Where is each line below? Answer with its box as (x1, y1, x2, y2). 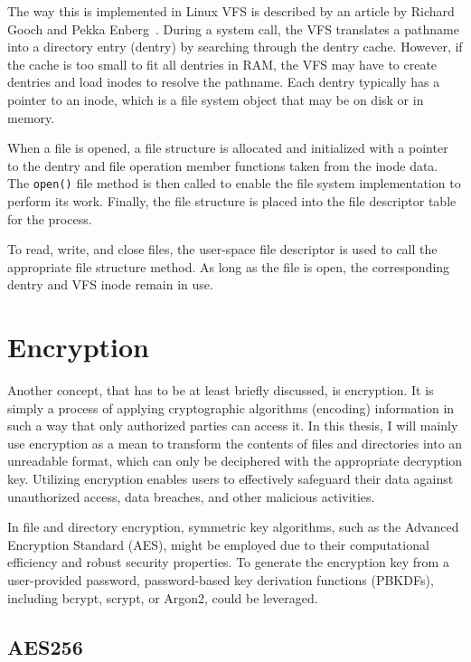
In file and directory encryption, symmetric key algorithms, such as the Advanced (7, 517, 459, 536)
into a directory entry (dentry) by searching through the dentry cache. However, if (7, 37, 463, 56)
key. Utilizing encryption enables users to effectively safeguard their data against (7, 469, 454, 488)
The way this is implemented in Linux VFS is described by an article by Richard (7, 2, 455, 20)
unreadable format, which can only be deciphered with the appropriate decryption (7, 451, 463, 470)
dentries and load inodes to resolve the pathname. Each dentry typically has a (7, 72, 440, 91)
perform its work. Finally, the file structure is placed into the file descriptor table (7, 192, 457, 210)
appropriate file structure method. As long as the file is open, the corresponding (7, 257, 450, 276)
